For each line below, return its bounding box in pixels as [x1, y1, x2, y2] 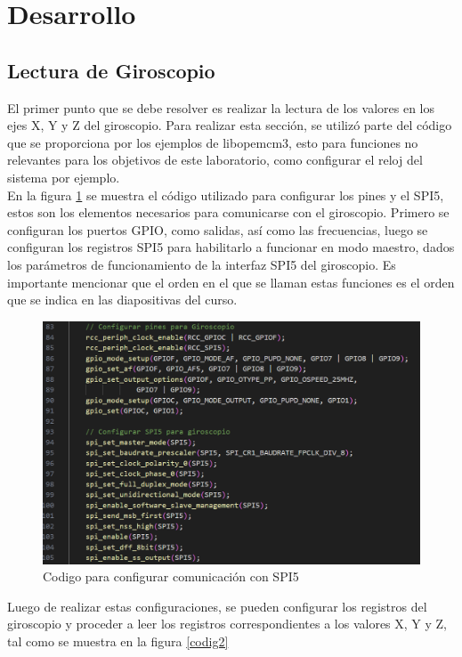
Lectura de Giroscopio [7, 56, 215, 84]
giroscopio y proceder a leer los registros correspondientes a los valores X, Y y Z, [7, 614, 448, 633]
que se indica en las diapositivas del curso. [7, 290, 238, 309]
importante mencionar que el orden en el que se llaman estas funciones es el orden [7, 272, 455, 291]
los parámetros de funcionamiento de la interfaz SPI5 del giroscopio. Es [7, 255, 396, 273]
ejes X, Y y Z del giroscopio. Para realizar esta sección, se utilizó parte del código [7, 116, 452, 134]
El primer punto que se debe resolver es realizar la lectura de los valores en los [7, 98, 435, 117]
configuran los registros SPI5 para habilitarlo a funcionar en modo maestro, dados [7, 238, 455, 256]
